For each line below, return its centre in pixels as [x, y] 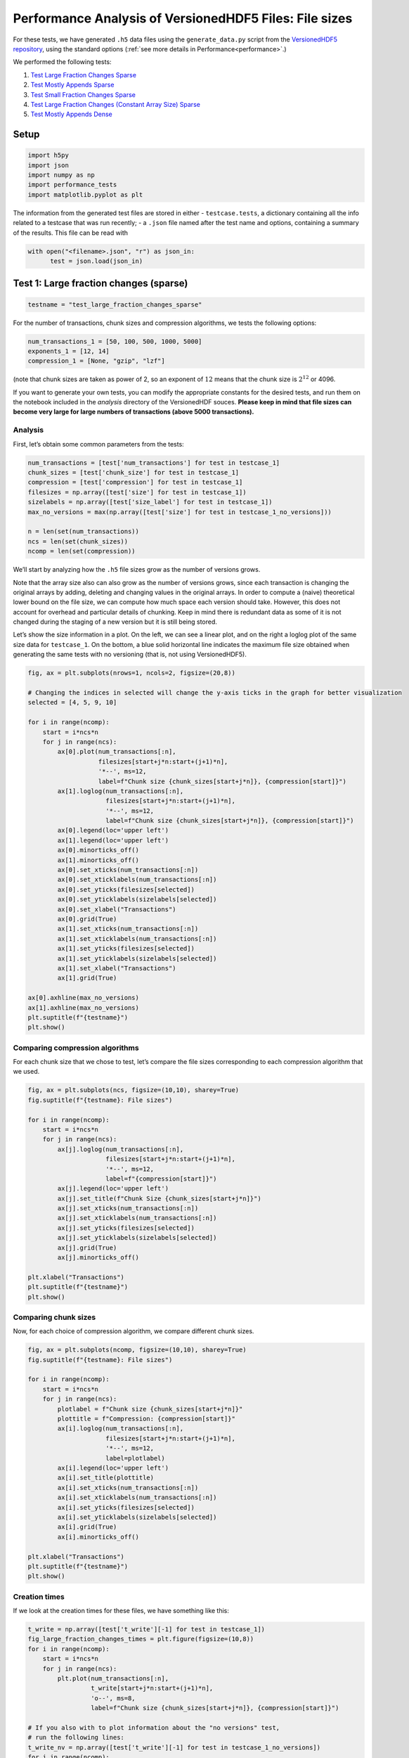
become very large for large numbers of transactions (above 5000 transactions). [134, 412]
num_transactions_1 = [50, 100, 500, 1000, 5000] [115, 341]
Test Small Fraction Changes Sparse [83, 94]
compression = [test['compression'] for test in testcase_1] [135, 482]
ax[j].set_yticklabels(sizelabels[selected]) [137, 1238]
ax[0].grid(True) [87, 919]
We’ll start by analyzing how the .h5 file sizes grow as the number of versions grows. [137, 570]
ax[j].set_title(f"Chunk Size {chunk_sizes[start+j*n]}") [159, 1198]
